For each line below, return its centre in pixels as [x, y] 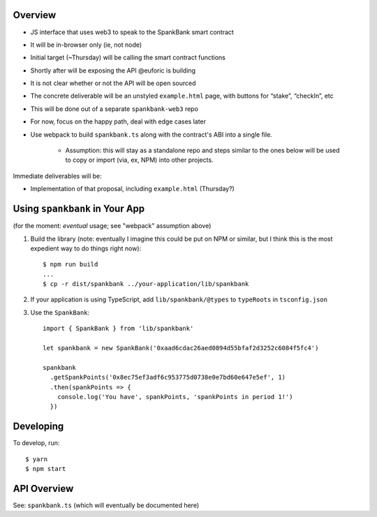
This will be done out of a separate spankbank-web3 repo [114, 109]
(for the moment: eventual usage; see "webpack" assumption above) [112, 226]
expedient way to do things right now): [86, 248]
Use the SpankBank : [60, 312]
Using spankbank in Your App [79, 209]
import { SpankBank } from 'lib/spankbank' [118, 329]
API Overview [43, 488]
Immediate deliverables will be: [58, 176]
